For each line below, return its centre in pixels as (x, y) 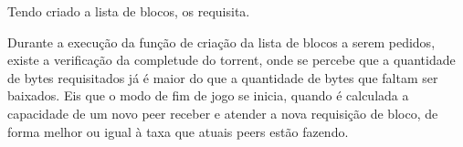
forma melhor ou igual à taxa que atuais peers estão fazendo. (178, 131)
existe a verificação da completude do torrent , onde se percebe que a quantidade (231, 60)
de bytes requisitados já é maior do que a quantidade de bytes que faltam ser (223, 77)
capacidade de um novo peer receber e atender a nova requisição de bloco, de (223, 113)
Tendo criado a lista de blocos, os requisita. (129, 11)
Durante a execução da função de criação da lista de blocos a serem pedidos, (221, 42)
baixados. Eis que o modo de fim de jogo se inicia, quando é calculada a (208, 95)
